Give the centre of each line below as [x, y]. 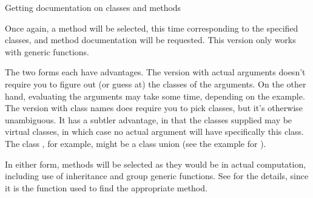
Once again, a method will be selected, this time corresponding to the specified [152, 28]
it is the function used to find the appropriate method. [106, 187]
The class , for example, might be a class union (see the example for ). [136, 143]
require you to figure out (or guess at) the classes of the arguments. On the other [156, 84]
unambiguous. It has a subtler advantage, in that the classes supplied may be [149, 119]
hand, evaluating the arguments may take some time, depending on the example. [155, 96]
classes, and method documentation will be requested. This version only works [150, 40]
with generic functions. [47, 51]
